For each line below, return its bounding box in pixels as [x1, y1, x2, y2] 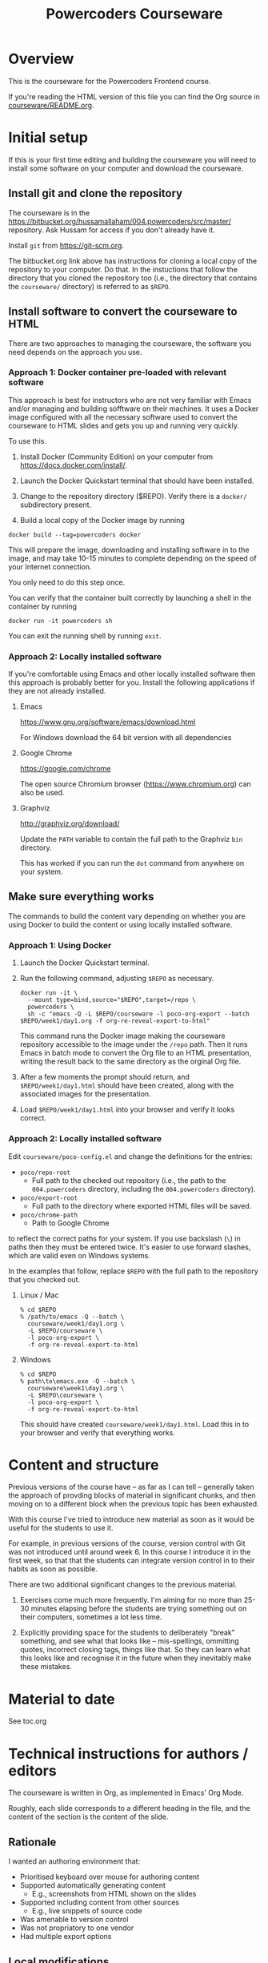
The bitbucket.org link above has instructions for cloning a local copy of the [8, 255, 258, 265]
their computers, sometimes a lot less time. [19, 1612, 162, 1622]
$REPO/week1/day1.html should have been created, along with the [19, 1080, 234, 1090]
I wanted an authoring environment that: [8, 1856, 141, 1866]
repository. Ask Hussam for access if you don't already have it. [8, 225, 215, 235]
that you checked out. [8, 1274, 81, 1284]
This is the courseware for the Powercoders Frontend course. [8, 76, 211, 86]
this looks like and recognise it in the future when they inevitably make [19, 1653, 252, 1663]
